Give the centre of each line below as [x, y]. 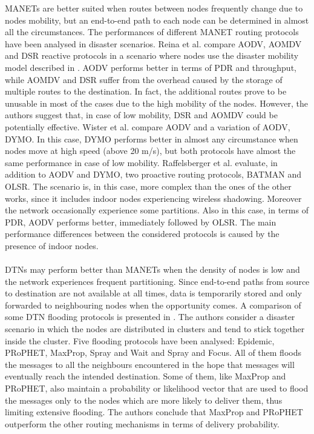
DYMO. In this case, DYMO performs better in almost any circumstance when [152, 139]
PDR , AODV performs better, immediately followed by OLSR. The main [141, 222]
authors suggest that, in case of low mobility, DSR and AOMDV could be [141, 115]
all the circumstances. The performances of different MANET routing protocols [152, 32]
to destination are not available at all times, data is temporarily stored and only [153, 293]
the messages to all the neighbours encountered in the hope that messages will [150, 364]
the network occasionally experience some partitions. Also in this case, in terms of [157, 210]
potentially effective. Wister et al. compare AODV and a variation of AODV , [148, 126]
